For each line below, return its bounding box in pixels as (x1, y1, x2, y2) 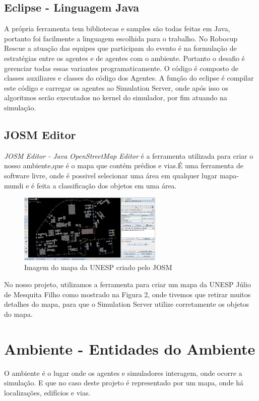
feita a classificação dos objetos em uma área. (36, 180, 177, 190)
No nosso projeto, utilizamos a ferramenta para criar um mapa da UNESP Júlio (4, 279, 251, 290)
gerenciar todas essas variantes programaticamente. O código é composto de (4, 62, 238, 73)
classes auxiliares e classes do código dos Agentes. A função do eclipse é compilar (4, 73, 254, 83)
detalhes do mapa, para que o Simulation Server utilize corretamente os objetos (4, 299, 249, 309)
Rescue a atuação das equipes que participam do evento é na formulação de (4, 43, 237, 53)
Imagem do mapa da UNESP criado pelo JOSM (24, 262, 172, 273)
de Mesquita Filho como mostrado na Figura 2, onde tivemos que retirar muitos (4, 289, 251, 299)
